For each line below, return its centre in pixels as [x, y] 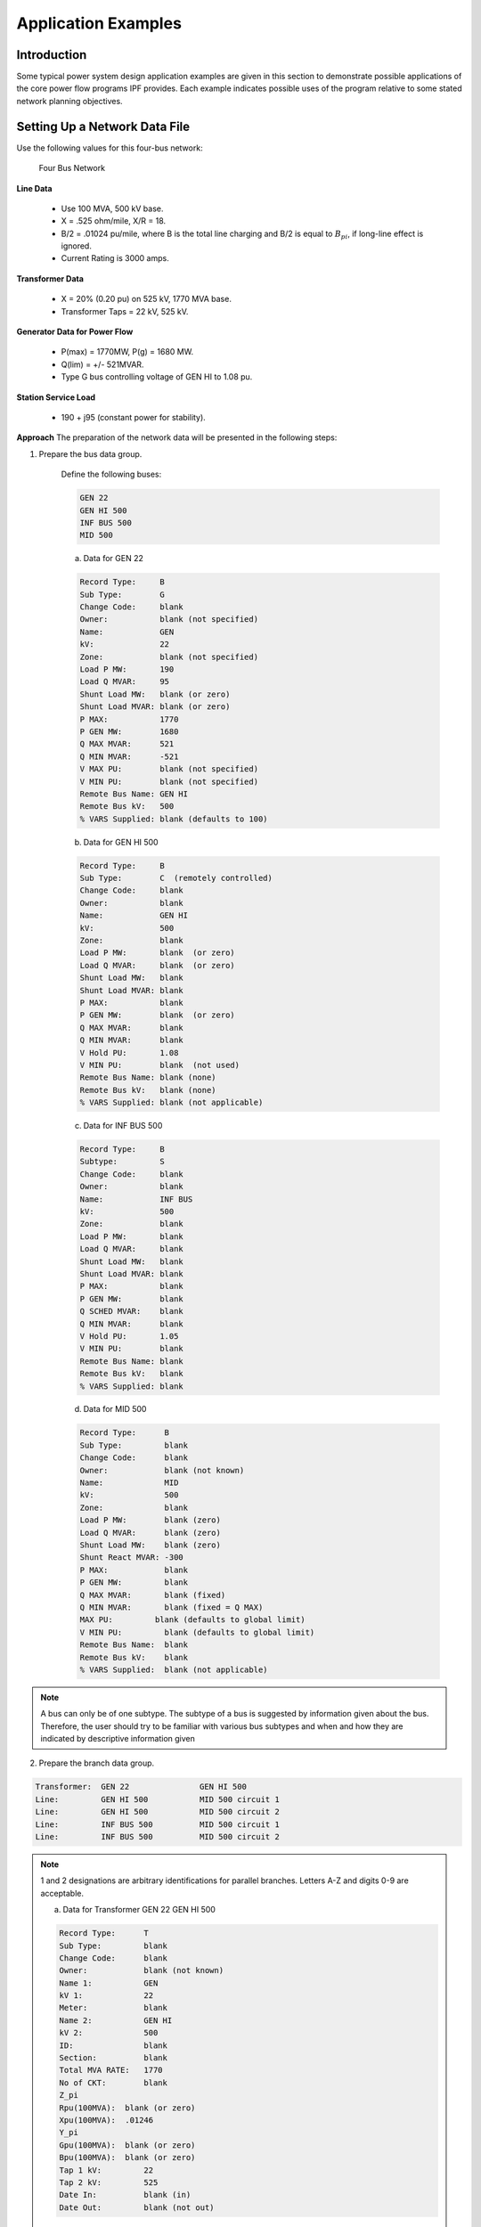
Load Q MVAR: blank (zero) [151, 1533]
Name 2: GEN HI [116, 2020]
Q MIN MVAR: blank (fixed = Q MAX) [171, 1607]
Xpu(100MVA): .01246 [106, 2120]
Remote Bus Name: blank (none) [148, 1077]
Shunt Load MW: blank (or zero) [155, 694]
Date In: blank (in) [125, 2195]
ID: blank [114, 2045]
